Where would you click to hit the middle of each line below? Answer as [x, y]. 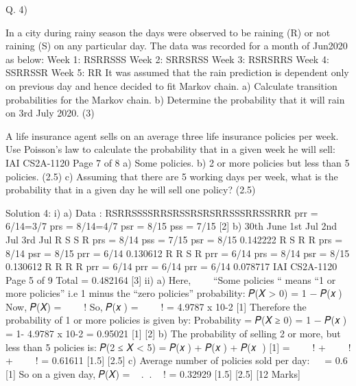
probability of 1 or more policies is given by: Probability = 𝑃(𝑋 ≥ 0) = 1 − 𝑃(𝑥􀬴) [176, 320]
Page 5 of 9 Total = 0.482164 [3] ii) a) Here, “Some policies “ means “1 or [171, 279]
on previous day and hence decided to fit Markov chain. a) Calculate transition [171, 85]
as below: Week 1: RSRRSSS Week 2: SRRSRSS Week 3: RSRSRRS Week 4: [167, 59]
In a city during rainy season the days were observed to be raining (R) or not [168, 32]
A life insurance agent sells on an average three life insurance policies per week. [172, 135]
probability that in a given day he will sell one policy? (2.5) [131, 190]
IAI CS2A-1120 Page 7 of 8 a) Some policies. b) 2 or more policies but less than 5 [178, 162]
